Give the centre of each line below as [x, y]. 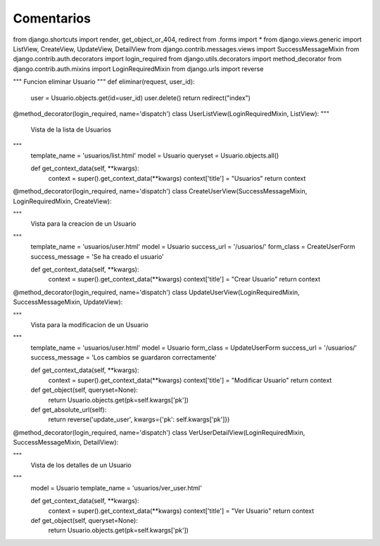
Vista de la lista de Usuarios [71, 129]
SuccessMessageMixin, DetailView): [66, 443]
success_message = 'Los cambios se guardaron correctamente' [124, 357]
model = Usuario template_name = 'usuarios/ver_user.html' [116, 488]
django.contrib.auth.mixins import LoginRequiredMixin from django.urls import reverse [138, 69]
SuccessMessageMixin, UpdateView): [68, 302]
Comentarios [52, 18]
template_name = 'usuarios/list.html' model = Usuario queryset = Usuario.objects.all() [155, 155]
